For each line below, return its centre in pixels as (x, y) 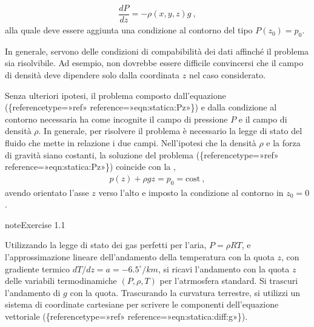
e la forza (283, 143)
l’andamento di (33, 292)
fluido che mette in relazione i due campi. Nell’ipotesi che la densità (131, 143)
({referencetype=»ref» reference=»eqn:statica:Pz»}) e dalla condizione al (141, 107)
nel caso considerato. (227, 75)
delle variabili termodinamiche (61, 281)
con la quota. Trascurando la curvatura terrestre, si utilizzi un (185, 292)
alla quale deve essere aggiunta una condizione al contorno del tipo (129, 30)
